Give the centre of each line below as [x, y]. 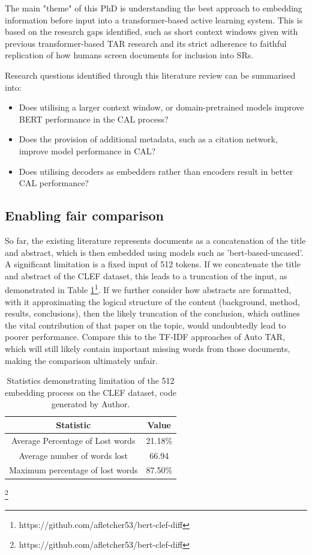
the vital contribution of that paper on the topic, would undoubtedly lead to [145, 325]
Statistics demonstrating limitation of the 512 [91, 381]
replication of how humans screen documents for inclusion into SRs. [129, 55]
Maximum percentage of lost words [73, 470]
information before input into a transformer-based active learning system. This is [154, 20]
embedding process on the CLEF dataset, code [91, 392]
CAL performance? [54, 183]
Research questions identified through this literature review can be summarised [150, 75]
